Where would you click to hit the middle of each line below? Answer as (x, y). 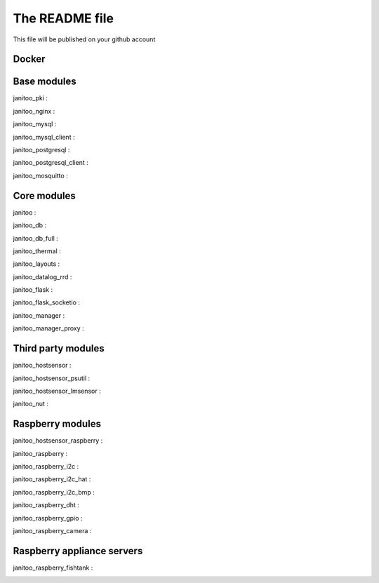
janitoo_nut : (31, 404)
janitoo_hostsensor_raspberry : (58, 441)
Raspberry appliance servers (78, 551)
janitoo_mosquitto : (40, 175)
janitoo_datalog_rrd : (42, 276)
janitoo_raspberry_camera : (52, 530)
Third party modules (59, 348)
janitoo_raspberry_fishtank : (53, 568)
